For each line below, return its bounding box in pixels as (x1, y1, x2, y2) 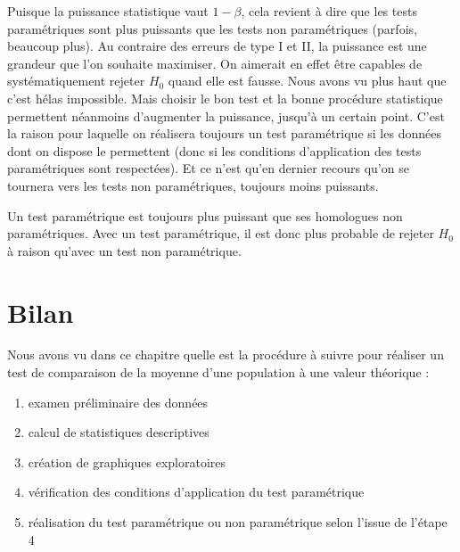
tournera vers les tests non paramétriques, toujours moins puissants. (7, 176, 379, 194)
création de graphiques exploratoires (28, 452, 226, 471)
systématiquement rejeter (7, 71, 145, 90)
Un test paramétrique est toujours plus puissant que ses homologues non (7, 206, 403, 225)
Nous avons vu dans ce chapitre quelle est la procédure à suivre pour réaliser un (7, 345, 444, 364)
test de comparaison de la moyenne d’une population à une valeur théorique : (7, 363, 430, 382)
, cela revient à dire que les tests (241, 2, 417, 20)
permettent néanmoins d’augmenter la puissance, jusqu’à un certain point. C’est (7, 106, 445, 125)
